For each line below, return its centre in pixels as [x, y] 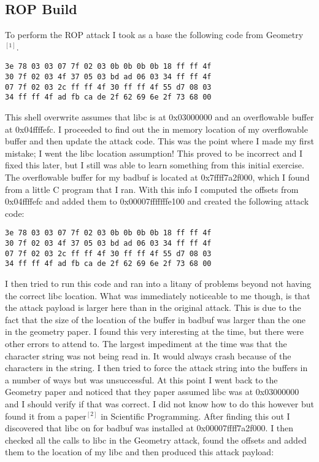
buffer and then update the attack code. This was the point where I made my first [159, 141]
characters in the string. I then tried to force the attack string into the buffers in [156, 368]
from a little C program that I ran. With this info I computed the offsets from [152, 189]
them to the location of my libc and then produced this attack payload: [140, 452]
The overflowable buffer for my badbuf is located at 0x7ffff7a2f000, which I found [157, 177]
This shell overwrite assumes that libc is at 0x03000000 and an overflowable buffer [159, 117]
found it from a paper [46, 416]
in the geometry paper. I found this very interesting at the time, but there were [154, 331]
